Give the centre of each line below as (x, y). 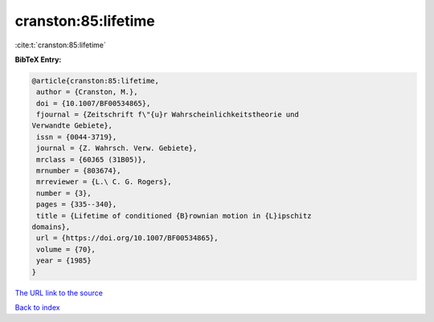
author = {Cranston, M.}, (87, 92)
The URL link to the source (59, 292)
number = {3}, (64, 193)
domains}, (51, 227)
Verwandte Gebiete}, (72, 126)
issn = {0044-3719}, (77, 137)
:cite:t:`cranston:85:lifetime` (60, 45)
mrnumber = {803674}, (79, 171)
